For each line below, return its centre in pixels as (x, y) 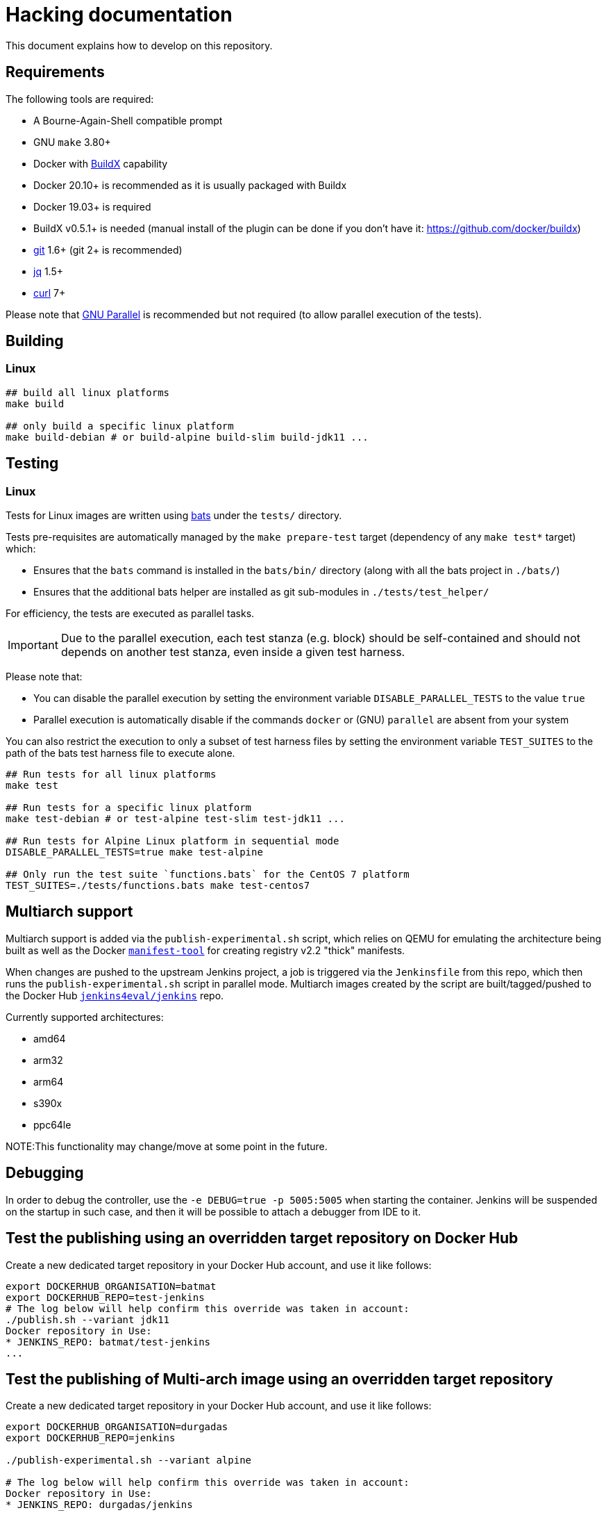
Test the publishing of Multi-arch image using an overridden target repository (279, 1379)
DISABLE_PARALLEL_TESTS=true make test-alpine (134, 852)
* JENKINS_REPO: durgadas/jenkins (99, 1505)
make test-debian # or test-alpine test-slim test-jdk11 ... (175, 819)
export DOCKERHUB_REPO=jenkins (91, 1438)
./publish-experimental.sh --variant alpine (129, 1460)
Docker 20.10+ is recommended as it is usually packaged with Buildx (190, 185)
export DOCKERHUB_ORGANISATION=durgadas (117, 1427)
